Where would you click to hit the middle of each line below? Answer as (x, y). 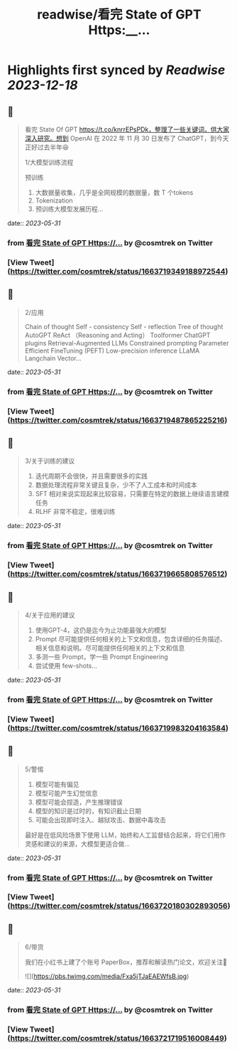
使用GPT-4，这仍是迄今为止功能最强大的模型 (101, 630)
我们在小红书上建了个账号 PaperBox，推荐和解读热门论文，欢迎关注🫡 (126, 962)
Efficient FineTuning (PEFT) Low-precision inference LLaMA (112, 350)
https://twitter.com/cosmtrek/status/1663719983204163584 (118, 728)
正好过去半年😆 (47, 147)
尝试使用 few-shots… (66, 665)
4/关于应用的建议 (50, 615)
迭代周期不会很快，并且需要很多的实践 (91, 476)
